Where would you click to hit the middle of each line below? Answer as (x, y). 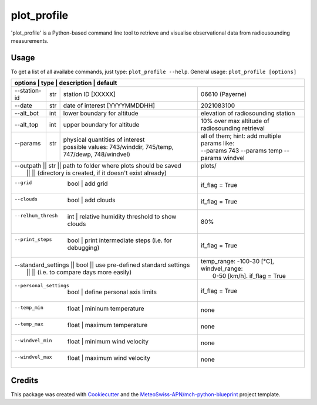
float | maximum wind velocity (109, 358)
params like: (217, 144)
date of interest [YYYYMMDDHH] (109, 105)
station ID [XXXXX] (89, 94)
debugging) (83, 248)
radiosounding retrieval (233, 128)
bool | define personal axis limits (112, 292)
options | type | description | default (66, 83)
